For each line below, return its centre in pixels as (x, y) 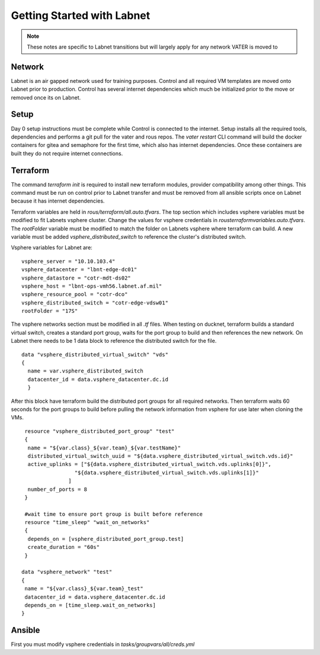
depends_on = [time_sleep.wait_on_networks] (90, 605)
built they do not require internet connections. (67, 153)
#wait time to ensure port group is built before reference (113, 514)
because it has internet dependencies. (58, 201)
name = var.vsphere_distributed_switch (85, 371)
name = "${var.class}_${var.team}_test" (84, 589)
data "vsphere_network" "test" (67, 572)
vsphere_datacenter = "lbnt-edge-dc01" (79, 270)
